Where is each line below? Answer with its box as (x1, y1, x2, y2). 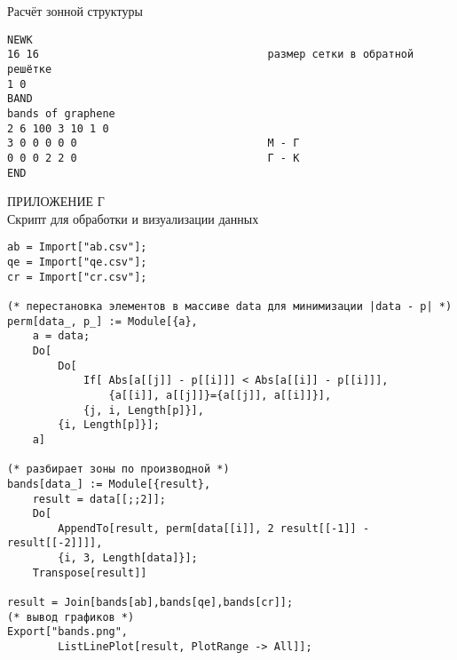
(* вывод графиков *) (7, 610, 135, 624)
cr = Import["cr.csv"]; (7, 270, 147, 283)
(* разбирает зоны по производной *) (7, 463, 230, 476)
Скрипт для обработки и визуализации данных (7, 209, 259, 227)
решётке (7, 62, 52, 76)
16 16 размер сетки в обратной (7, 48, 414, 61)
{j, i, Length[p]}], (83, 403, 204, 417)
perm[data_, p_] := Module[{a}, (7, 314, 198, 328)
